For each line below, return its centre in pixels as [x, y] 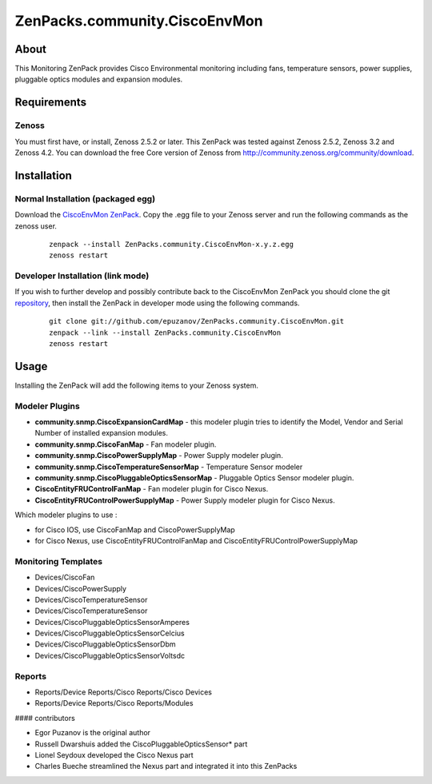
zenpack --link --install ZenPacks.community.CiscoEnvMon [165, 332]
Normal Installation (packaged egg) [85, 198]
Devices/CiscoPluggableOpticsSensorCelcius [110, 633]
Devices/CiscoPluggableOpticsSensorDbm [105, 644]
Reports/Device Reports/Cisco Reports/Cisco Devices [123, 692]
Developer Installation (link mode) [82, 276]
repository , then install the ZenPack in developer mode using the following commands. [157, 303]
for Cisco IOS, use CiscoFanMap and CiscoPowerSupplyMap [135, 529]
